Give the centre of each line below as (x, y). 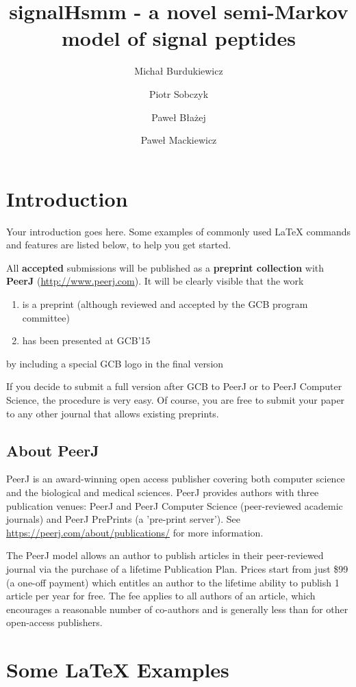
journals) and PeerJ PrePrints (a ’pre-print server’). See (124, 519)
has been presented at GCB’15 (86, 340)
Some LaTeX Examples (118, 670)
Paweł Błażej (179, 117)
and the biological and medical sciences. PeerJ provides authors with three (163, 492)
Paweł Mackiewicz (179, 140)
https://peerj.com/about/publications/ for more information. (135, 532)
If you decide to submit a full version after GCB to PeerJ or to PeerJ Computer (174, 386)
